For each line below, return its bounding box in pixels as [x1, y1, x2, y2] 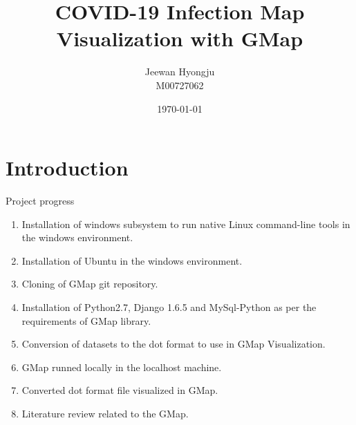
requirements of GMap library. [21, 313, 151, 328]
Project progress [6, 193, 75, 208]
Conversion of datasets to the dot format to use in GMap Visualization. [21, 337, 326, 351]
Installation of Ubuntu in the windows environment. [21, 253, 243, 267]
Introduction [6, 153, 129, 182]
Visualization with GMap [56, 24, 303, 53]
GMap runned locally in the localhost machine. [21, 359, 222, 374]
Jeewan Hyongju [144, 64, 215, 79]
